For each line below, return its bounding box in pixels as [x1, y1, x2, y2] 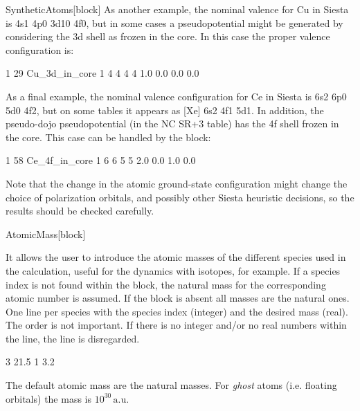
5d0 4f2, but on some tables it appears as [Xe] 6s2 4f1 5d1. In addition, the [6, 102, 324, 117]
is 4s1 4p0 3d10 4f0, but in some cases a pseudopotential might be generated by [6, 15, 343, 30]
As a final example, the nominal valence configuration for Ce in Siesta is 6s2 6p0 [6, 89, 347, 103]
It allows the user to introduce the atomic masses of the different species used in [6, 250, 346, 264]
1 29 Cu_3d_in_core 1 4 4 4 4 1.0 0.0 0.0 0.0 [6, 66, 199, 80]
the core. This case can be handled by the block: [6, 129, 211, 144]
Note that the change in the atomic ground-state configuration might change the [6, 176, 348, 190]
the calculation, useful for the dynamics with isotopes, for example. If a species [6, 263, 341, 277]
